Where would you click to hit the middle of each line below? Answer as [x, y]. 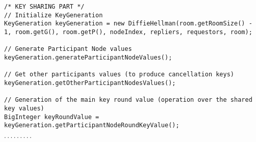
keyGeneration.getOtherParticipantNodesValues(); [90, 83]
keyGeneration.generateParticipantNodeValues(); [88, 57]
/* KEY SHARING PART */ [44, 7]
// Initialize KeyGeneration [54, 15]
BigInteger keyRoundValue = [52, 117]
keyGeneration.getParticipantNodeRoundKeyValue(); [92, 125]
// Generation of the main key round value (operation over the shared [128, 100]
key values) [24, 108]
